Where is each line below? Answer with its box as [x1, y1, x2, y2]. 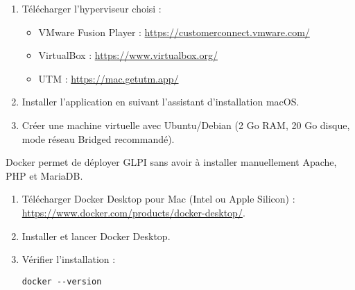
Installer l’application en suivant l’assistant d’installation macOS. [21, 94, 300, 109]
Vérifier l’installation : [21, 252, 116, 266]
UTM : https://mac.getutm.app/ [38, 71, 179, 85]
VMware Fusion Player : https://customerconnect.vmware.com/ [38, 24, 310, 39]
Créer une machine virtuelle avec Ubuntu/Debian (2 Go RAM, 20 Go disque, [21, 117, 350, 132]
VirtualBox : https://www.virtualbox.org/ [38, 48, 218, 62]
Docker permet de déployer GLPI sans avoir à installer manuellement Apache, [6, 155, 337, 169]
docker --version [21, 276, 102, 287]
